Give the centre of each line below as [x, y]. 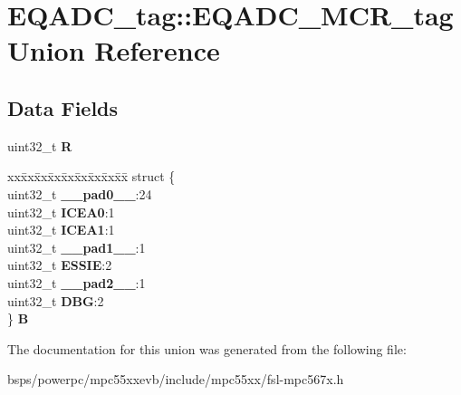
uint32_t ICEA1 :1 [61, 230]
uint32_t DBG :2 [56, 300]
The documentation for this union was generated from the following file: [207, 348]
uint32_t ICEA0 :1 [61, 212]
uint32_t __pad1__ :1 [77, 247]
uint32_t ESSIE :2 [60, 265]
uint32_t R [40, 145]
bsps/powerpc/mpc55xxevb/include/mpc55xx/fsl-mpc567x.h [176, 379]
